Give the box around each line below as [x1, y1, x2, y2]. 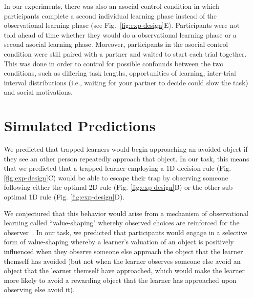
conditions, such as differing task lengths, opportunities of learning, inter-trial [4, 68, 236, 78]
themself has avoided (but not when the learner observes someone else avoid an [4, 256, 241, 266]
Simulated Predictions [4, 116, 156, 136]
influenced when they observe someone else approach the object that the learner [4, 246, 243, 256]
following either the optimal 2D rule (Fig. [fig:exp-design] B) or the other [4, 182, 220, 192]
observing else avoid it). [4, 284, 75, 295]
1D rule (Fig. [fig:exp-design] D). [29, 192, 125, 202]
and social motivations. [4, 87, 73, 97]
